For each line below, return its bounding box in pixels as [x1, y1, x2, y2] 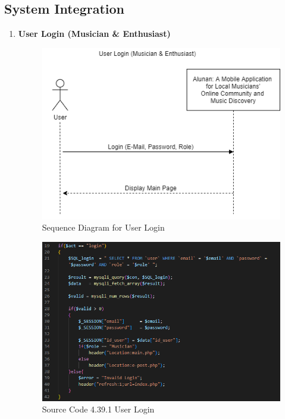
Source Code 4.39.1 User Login [42, 403, 155, 415]
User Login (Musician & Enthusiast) [18, 27, 171, 40]
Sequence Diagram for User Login [42, 221, 165, 234]
